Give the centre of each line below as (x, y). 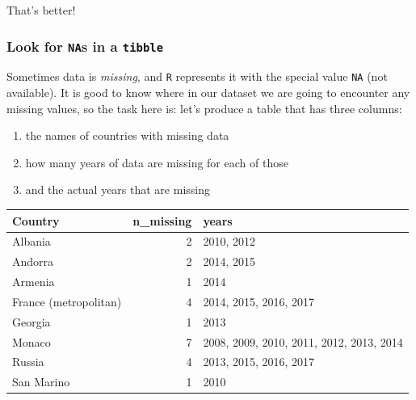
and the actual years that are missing (118, 189)
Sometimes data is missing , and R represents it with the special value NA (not (197, 76)
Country (36, 220)
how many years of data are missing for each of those (157, 162)
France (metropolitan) (67, 301)
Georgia (32, 321)
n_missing (162, 220)
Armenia (34, 282)
